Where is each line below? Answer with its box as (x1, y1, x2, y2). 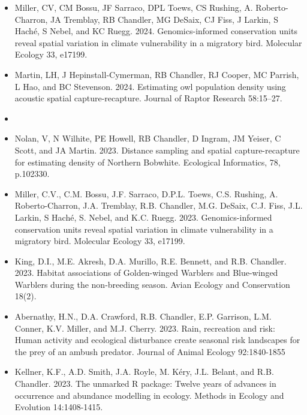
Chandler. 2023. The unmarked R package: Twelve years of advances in (14, 377, 276, 390)
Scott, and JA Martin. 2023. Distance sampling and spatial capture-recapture (14, 143, 300, 156)
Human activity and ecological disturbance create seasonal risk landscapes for (14, 333, 300, 346)
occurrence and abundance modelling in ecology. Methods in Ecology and (14, 389, 284, 401)
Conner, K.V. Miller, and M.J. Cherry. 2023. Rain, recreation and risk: (14, 321, 275, 334)
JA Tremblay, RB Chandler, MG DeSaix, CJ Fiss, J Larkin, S (50, 13, 278, 25)
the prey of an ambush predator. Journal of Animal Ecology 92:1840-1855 (14, 345, 285, 357)
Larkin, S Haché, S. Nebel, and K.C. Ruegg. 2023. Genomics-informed (14, 210, 272, 223)
